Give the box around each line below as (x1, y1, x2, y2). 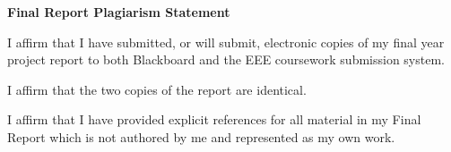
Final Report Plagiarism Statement (7, 3, 230, 21)
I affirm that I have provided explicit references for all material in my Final (7, 110, 421, 129)
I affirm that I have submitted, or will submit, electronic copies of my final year (7, 32, 445, 51)
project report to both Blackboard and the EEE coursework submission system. (7, 50, 445, 69)
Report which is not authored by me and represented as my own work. (7, 127, 395, 146)
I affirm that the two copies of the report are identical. (7, 80, 307, 98)
